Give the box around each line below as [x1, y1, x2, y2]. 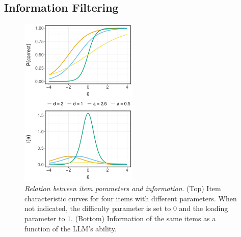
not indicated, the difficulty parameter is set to [24, 203, 171, 214]
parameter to [24, 213, 65, 223]
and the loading [179, 203, 228, 214]
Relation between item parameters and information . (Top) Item [24, 183, 221, 194]
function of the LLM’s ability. [24, 223, 117, 233]
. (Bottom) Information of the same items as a [71, 213, 216, 223]
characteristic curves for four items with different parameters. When [24, 193, 237, 203]
